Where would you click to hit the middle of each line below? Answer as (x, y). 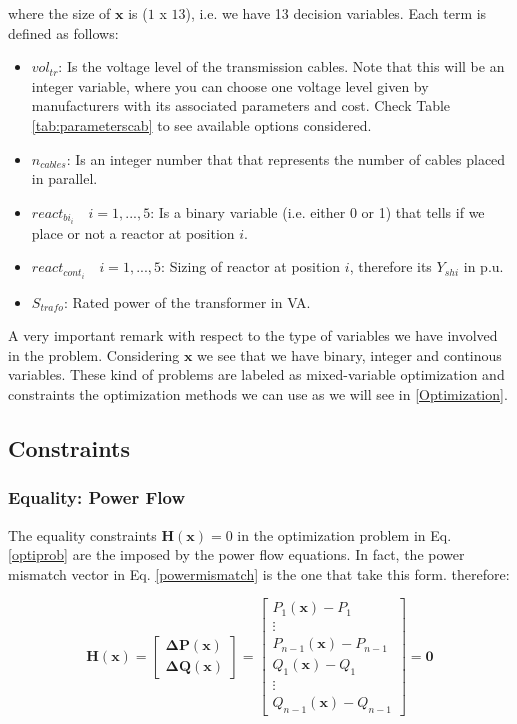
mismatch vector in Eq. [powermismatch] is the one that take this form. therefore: (259, 573)
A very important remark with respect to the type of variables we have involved (253, 335)
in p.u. (483, 266)
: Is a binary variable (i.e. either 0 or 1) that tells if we (317, 211)
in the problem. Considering (94, 354)
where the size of (59, 13)
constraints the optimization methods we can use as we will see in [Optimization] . (258, 393)
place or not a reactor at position (133, 232)
